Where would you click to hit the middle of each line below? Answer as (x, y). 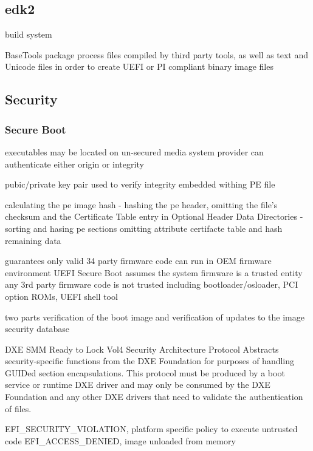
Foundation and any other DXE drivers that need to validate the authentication (154, 397)
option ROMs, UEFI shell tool (61, 296)
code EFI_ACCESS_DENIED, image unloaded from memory (120, 440)
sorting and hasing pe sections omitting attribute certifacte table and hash (144, 228)
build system (29, 34)
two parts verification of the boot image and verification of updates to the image (155, 317)
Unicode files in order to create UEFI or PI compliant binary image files (139, 66)
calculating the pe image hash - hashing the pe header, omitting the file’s (141, 204)
